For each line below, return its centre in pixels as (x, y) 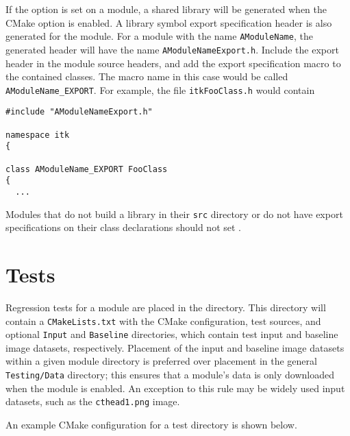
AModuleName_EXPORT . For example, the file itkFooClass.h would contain (160, 89)
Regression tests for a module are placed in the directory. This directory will (166, 307)
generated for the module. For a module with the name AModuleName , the (159, 36)
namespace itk (38, 135)
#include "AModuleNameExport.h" (79, 112)
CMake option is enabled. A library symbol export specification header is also (169, 22)
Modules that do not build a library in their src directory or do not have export (174, 214)
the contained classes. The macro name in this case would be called (147, 76)
